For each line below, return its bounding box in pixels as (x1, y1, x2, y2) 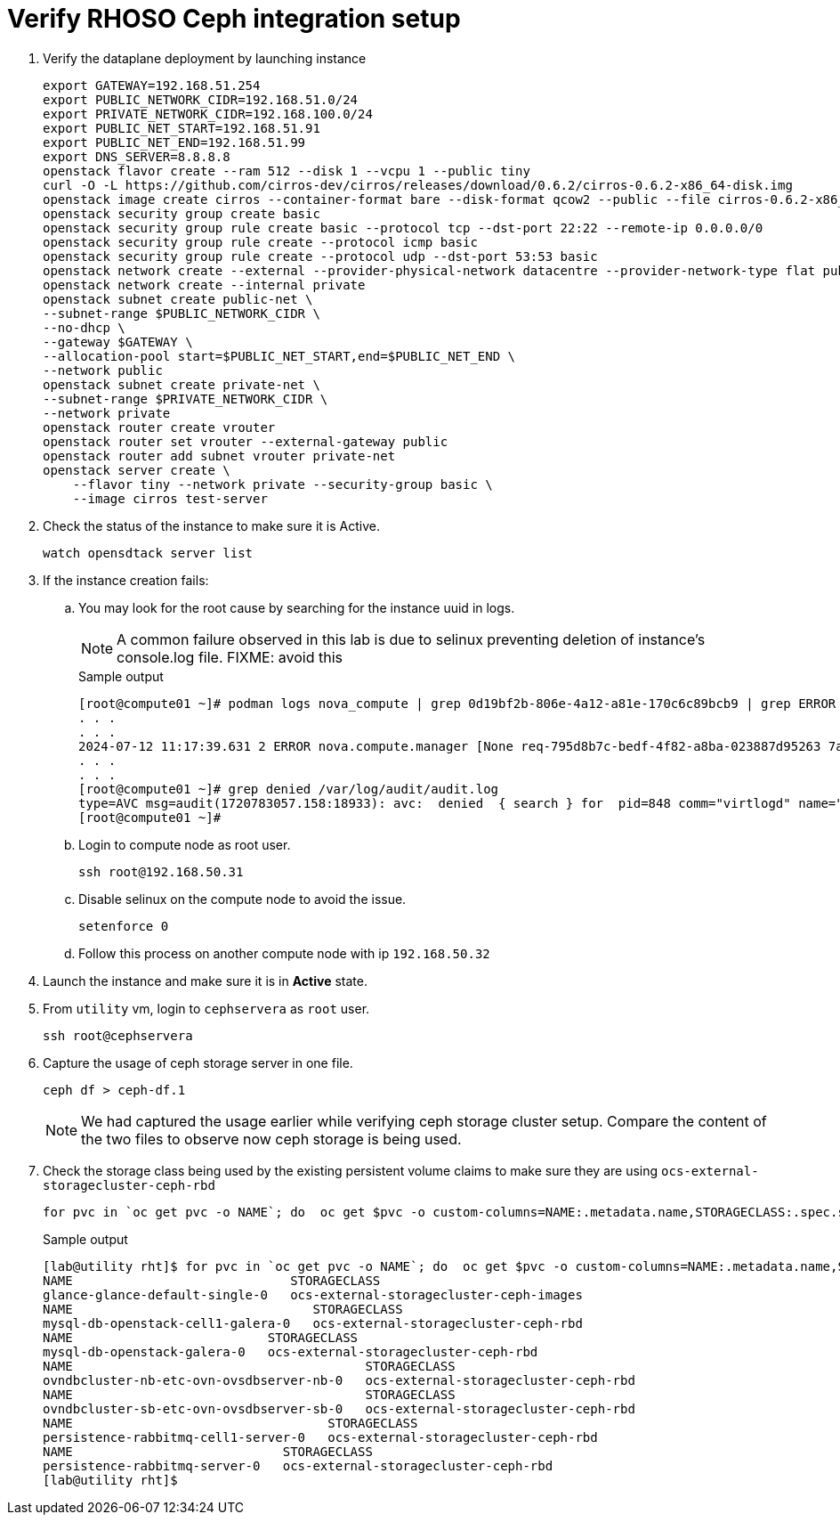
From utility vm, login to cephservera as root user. (43, 1000, 370, 1016)
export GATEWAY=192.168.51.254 (43, 77, 261, 93)
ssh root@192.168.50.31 (78, 864, 244, 879)
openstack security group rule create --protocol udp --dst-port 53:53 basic (43, 248, 598, 264)
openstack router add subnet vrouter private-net (43, 448, 396, 463)
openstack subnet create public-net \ (43, 291, 313, 306)
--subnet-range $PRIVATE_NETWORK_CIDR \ (43, 391, 328, 406)
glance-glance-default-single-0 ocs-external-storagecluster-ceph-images (43, 1287, 583, 1302)
